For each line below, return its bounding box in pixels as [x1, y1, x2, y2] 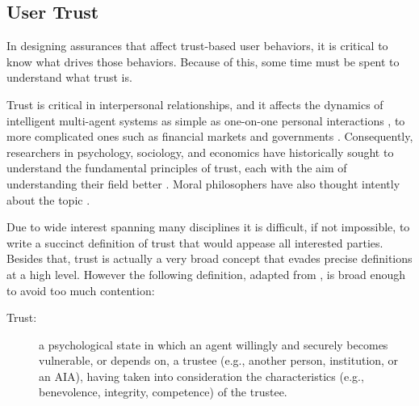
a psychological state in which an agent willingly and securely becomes [39, 336, 388, 353]
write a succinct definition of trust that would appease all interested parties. [6, 234, 383, 251]
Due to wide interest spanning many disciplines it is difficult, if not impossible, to [6, 218, 410, 235]
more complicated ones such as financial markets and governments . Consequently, [6, 128, 413, 145]
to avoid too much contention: [6, 281, 155, 298]
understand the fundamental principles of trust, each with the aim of [6, 159, 347, 176]
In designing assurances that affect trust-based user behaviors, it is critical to [6, 37, 388, 54]
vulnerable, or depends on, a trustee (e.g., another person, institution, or [39, 352, 399, 369]
